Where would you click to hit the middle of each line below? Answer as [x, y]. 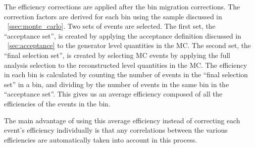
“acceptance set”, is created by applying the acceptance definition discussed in [123, 35]
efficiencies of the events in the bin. [57, 103]
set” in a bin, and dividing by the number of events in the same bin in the [117, 84]
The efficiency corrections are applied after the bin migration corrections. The [122, 6]
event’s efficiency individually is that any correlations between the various [116, 130]
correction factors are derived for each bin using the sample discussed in [113, 16]
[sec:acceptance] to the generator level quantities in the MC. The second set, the [129, 45]
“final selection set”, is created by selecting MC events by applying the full [117, 55]
